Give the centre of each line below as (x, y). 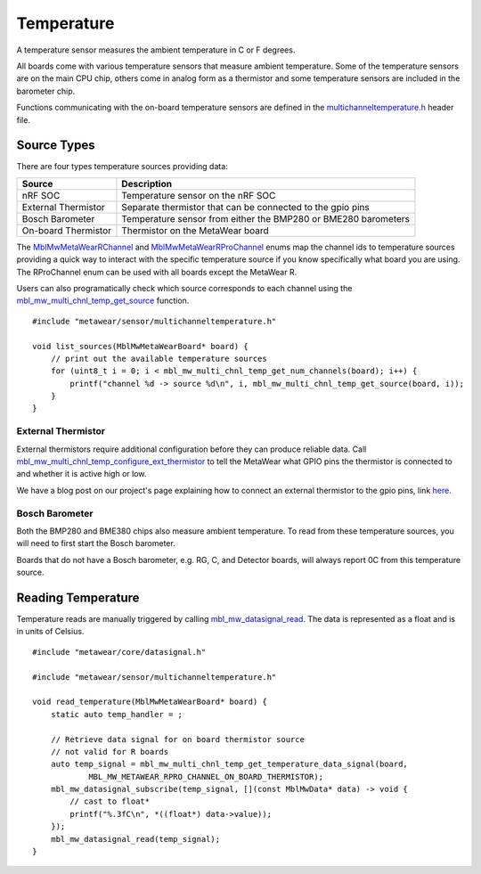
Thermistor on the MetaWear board (195, 230)
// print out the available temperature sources (159, 358)
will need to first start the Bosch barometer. (96, 543)
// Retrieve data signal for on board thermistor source (177, 739)
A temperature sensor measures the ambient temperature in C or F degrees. (156, 50)
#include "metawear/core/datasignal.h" (119, 652)
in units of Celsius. (50, 632)
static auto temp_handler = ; (116, 714)
